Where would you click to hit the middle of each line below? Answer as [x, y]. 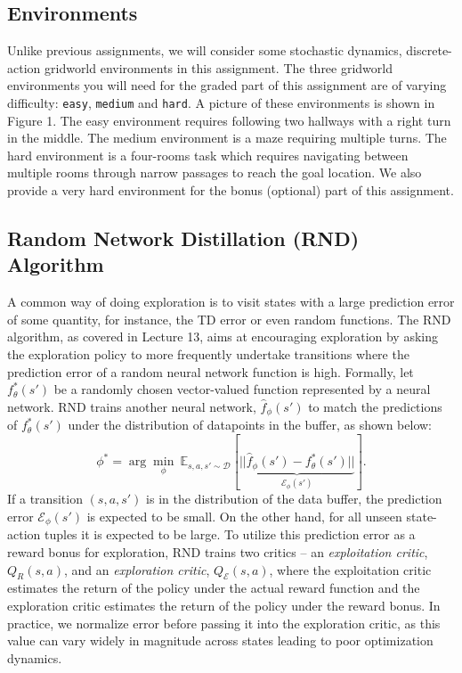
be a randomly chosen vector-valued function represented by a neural [242, 389]
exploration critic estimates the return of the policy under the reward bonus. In [224, 605]
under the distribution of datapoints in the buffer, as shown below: [250, 425]
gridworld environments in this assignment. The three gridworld [219, 67]
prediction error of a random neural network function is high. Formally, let [211, 371]
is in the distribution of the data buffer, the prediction [294, 499]
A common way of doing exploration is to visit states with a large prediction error [231, 302]
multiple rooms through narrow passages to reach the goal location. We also [215, 172]
